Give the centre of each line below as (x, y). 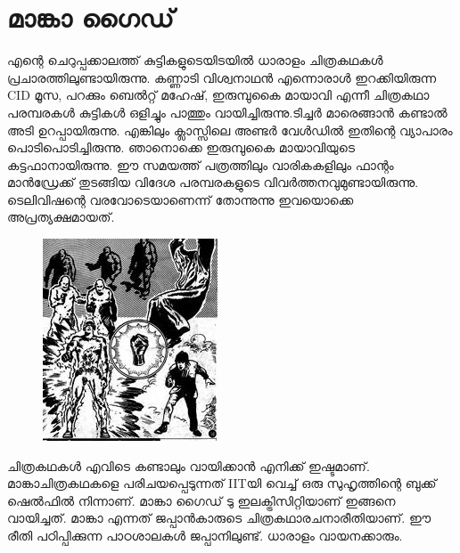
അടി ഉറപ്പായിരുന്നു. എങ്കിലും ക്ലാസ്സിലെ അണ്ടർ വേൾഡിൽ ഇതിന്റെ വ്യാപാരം (230, 130)
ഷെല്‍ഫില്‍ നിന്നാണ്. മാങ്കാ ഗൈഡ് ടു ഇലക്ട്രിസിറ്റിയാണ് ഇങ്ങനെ (201, 500)
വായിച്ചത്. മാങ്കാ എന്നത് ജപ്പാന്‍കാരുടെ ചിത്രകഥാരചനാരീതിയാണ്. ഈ (219, 518)
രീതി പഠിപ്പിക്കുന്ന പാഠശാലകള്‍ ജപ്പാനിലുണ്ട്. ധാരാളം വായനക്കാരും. (205, 536)
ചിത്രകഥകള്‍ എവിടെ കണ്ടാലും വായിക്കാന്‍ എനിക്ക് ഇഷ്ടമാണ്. (189, 465)
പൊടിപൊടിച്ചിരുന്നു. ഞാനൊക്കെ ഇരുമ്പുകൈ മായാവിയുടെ (181, 147)
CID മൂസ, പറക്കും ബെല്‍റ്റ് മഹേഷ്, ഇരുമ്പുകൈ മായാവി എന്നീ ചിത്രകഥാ (218, 95)
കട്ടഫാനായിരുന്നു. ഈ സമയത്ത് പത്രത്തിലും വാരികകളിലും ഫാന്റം (201, 164)
